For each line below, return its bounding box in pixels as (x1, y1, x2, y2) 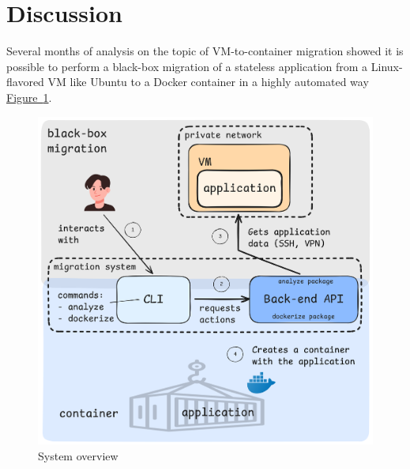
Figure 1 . (6, 88, 52, 105)
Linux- (371, 58, 403, 74)
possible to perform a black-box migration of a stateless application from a (6, 58, 368, 74)
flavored (6, 73, 44, 90)
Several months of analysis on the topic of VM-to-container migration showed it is (6, 43, 404, 59)
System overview (38, 447, 118, 463)
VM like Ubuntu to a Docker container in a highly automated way (47, 73, 369, 90)
